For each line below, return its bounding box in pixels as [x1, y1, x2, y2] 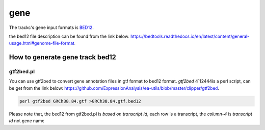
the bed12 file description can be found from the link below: [9, 33, 130, 39]
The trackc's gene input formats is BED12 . [9, 25, 94, 30]
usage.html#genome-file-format [9, 40, 75, 46]
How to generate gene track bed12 [9, 53, 116, 61]
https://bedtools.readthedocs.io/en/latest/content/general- [130, 33, 250, 39]
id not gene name [9, 118, 45, 124]
